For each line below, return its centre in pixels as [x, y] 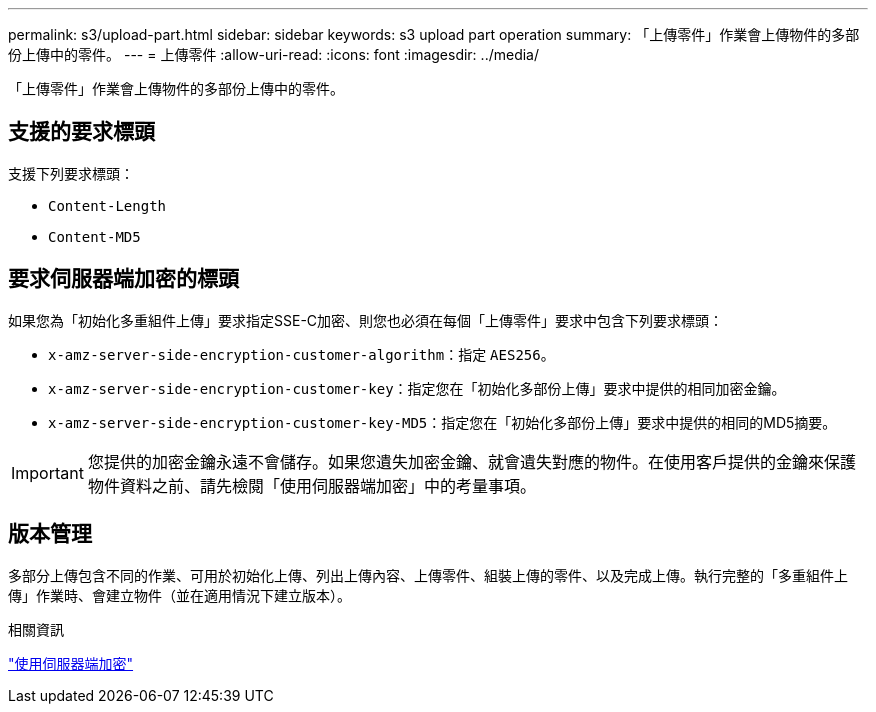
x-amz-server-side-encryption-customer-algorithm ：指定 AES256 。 [301, 354]
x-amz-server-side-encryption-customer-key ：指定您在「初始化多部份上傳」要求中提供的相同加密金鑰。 [417, 388]
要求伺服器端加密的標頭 [123, 279]
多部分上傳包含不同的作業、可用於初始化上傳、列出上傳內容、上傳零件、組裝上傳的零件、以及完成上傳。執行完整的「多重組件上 [428, 575]
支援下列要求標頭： [71, 173]
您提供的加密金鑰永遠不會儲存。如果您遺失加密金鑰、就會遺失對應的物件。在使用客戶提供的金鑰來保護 [471, 461]
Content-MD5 [94, 236]
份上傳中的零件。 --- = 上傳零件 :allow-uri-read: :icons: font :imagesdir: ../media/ [274, 54]
